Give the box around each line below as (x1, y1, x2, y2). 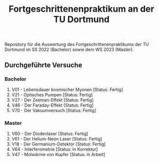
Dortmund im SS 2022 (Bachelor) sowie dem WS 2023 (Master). (4, 46, 134, 52)
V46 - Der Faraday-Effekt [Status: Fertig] (11, 102, 94, 108)
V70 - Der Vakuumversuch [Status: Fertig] (11, 107, 96, 113)
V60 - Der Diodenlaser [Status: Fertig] (11, 131, 88, 137)
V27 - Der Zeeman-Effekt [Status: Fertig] (11, 97, 94, 103)
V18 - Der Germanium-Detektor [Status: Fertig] (11, 141, 106, 147)
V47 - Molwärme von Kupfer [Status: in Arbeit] (11, 152, 105, 158)
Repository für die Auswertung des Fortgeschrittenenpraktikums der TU (4, 42, 149, 47)
